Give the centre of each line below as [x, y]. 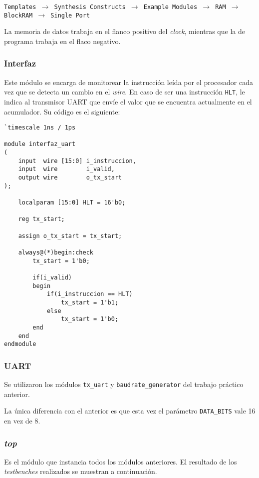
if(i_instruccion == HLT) [90, 294]
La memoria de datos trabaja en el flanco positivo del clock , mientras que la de [125, 31]
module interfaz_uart [40, 144]
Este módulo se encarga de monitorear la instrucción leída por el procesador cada [129, 82]
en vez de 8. [22, 420]
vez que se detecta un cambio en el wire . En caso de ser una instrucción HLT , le [125, 92]
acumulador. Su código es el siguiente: [62, 111]
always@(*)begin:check [56, 252]
